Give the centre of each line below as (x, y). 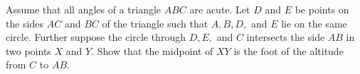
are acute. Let (220, 9)
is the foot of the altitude (288, 50)
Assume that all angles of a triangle (84, 9)
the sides (25, 23)
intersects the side (286, 37)
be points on (322, 9)
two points (28, 50)
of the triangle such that (155, 23)
